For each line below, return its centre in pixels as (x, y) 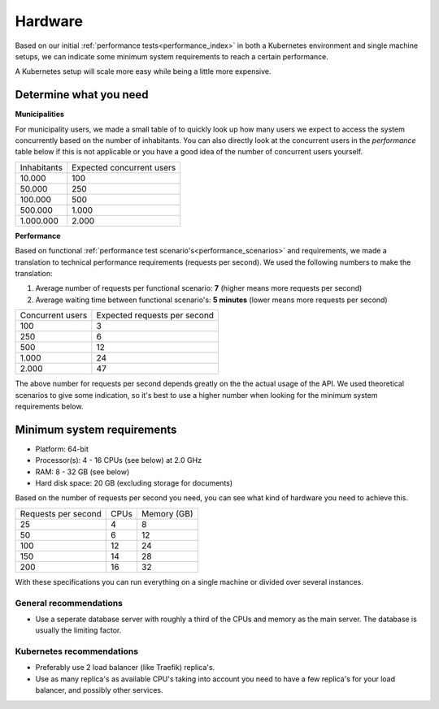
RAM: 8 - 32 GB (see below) (83, 472)
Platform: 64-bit (62, 449)
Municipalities (40, 115)
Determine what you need (82, 95)
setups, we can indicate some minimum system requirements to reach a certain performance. (172, 56)
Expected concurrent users (124, 167)
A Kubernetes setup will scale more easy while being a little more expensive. (143, 71)
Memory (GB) (167, 513)
